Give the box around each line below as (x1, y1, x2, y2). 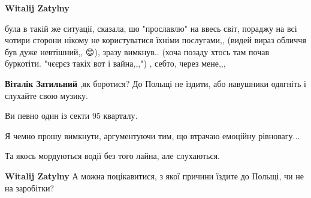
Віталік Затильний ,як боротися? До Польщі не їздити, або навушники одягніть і (5, 77, 306, 89)
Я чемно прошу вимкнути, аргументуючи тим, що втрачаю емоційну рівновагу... (5, 129, 300, 142)
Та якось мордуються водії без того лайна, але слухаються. (5, 149, 220, 162)
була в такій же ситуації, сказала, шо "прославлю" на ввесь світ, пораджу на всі (5, 22, 297, 34)
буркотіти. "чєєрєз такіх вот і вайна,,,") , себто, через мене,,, (5, 57, 226, 70)
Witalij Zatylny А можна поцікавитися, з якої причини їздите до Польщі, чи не (5, 169, 304, 182)
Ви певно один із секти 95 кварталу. (5, 109, 138, 122)
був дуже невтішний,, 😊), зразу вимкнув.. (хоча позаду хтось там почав (5, 45, 270, 58)
